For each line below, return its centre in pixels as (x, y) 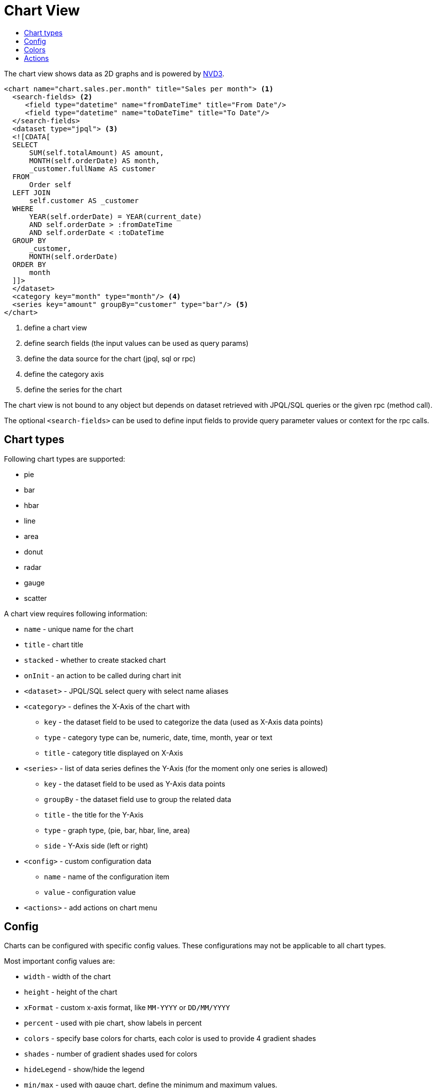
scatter (35, 598)
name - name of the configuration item (107, 876)
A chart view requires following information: (76, 613)
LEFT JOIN (31, 192)
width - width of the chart (67, 977)
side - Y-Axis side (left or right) (96, 845)
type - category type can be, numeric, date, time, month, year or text (158, 737)
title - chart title (54, 644)
